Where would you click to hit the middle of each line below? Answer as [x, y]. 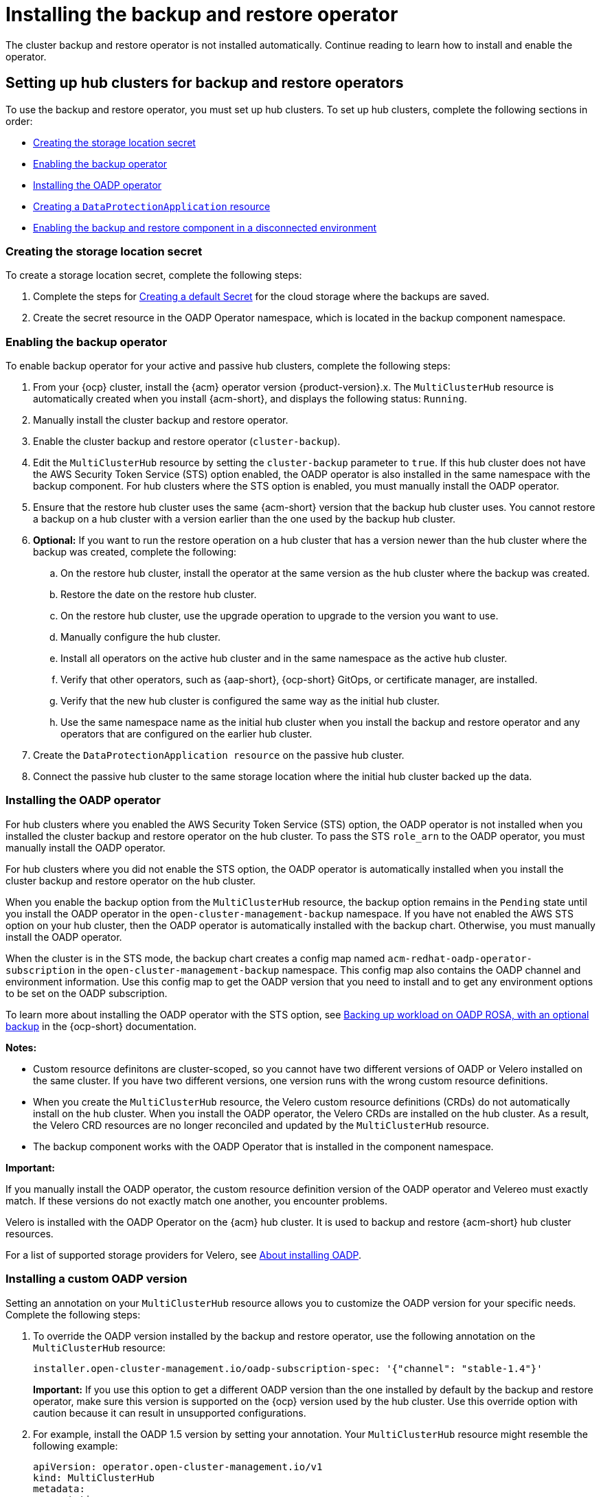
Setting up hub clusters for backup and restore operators [205, 83]
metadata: [59, 1488]
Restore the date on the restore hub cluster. [159, 595]
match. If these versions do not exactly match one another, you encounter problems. [196, 1200]
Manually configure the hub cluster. [140, 637]
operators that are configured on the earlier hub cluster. [186, 734]
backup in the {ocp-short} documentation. [101, 1026]
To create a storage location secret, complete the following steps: [154, 275]
